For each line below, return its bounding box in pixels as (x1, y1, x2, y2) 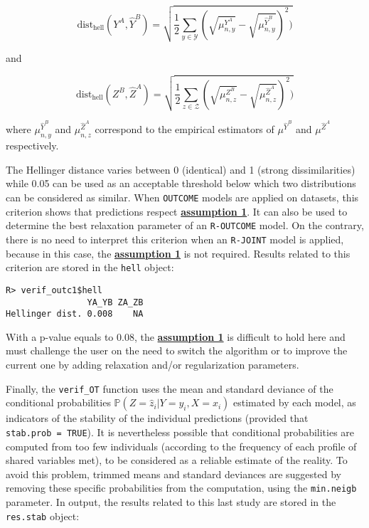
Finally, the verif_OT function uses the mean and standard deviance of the (6, 381, 333, 396)
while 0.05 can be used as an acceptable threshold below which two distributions (6, 176, 356, 191)
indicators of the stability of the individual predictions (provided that (6, 411, 309, 426)
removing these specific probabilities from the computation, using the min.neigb (6, 480, 357, 495)
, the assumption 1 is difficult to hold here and (134, 329, 346, 344)
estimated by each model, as (233, 395, 356, 410)
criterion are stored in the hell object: (6, 260, 174, 275)
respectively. (6, 138, 59, 153)
